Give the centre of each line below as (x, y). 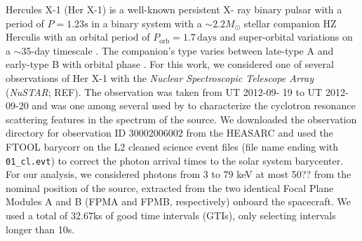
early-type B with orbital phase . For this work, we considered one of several (170, 64)
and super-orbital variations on (286, 37)
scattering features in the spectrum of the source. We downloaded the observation (181, 119)
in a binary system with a (147, 23)
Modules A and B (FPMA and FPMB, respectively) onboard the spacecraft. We (178, 201)
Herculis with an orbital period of (78, 37)
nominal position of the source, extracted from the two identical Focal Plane (170, 187)
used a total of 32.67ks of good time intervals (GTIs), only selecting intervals (171, 215)
